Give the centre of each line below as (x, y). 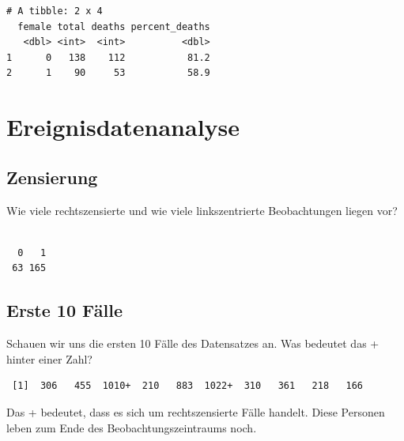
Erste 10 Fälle (64, 310)
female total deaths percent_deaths (114, 26)
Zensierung (52, 177)
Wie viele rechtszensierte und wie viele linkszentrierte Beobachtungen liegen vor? (202, 210)
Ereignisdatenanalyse (123, 127)
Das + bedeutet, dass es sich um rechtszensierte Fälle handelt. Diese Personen (196, 411)
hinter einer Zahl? (49, 358)
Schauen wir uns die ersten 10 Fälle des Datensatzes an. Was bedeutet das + (193, 343)
